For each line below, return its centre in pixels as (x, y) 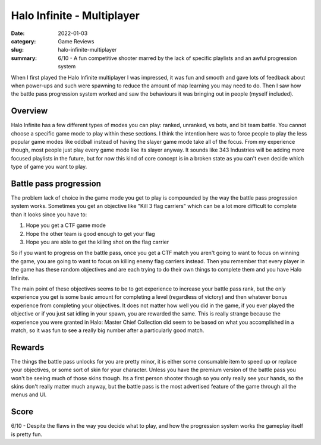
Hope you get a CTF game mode (66, 225)
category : (23, 41)
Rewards (28, 347)
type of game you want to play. (49, 167)
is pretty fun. (27, 434)
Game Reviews (76, 41)
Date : (18, 33)
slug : (17, 50)
